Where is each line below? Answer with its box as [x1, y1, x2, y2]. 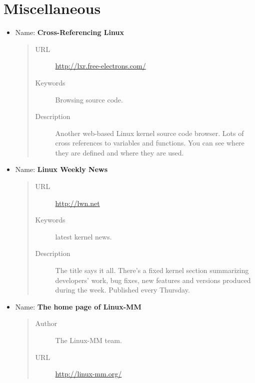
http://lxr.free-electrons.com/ [55, 60, 146, 71]
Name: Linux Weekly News [15, 164, 108, 174]
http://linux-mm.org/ [55, 368, 122, 379]
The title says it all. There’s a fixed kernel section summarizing [55, 265, 249, 275]
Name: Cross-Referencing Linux [15, 27, 124, 37]
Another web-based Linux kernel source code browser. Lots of [55, 127, 244, 138]
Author [35, 318, 57, 328]
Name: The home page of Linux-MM [15, 301, 141, 311]
